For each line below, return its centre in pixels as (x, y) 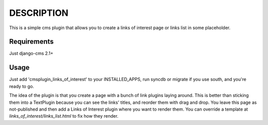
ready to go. (22, 86)
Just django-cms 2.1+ (31, 53)
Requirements (32, 42)
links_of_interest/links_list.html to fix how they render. (64, 116)
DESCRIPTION (39, 13)
